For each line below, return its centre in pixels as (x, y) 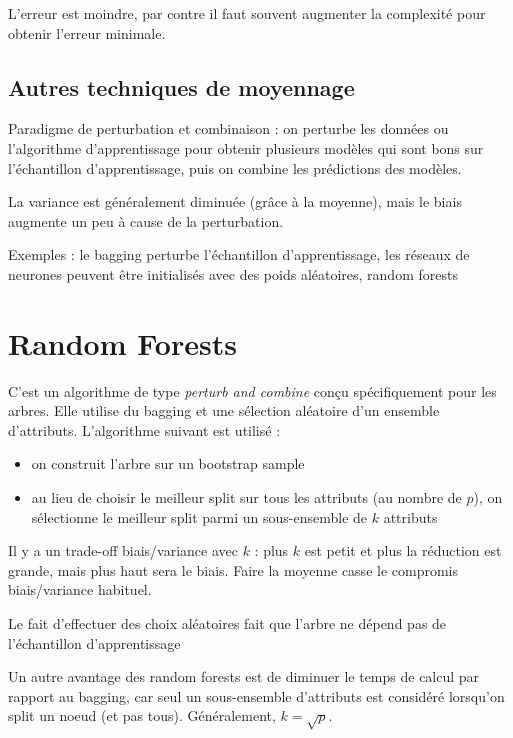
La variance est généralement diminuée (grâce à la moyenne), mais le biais (235, 201)
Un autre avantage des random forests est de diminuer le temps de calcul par (244, 676)
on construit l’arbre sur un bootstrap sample (168, 463)
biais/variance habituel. (80, 589)
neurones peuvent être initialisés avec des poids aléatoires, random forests (233, 273)
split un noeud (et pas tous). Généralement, (142, 715)
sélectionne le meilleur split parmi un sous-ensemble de (199, 516)
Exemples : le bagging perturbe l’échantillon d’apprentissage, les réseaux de (239, 254)
